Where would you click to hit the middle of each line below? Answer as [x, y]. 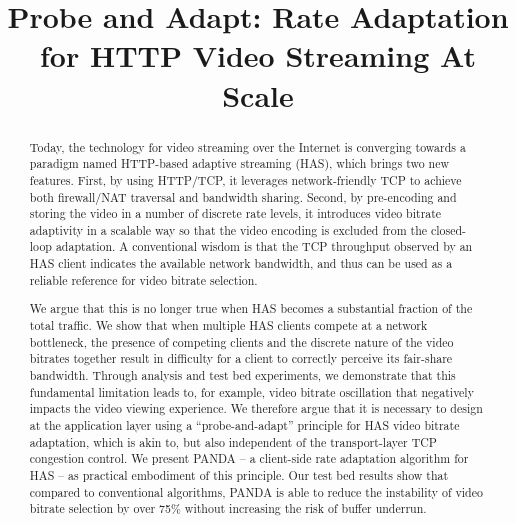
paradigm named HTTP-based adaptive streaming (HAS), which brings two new [239, 163]
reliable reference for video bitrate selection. [143, 279]
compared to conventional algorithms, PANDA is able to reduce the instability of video [256, 491]
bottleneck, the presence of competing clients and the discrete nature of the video [241, 341]
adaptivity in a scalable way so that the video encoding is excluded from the [228, 229]
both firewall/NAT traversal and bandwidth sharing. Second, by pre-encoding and [243, 196]
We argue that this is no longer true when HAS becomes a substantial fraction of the [251, 308]
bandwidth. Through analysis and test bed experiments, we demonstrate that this [242, 374]
